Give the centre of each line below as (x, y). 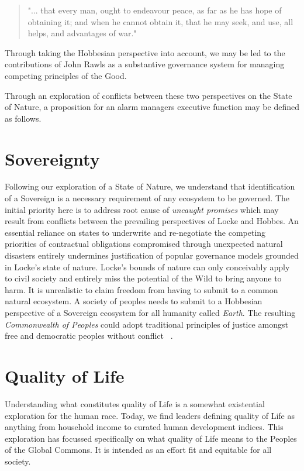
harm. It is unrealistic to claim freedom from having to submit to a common (141, 289)
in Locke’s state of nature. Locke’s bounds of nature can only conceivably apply (147, 267)
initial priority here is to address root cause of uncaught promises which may (142, 209)
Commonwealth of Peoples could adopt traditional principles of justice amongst (146, 324)
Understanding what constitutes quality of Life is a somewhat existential (135, 403)
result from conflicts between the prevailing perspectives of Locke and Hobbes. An (152, 221)
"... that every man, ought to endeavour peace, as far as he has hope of (155, 10)
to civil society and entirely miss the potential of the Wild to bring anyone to (143, 278)
